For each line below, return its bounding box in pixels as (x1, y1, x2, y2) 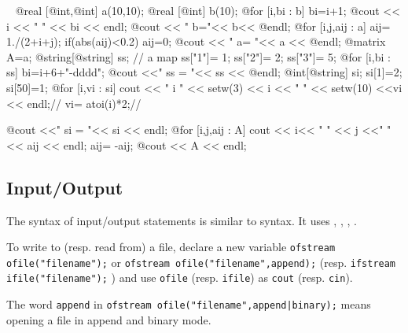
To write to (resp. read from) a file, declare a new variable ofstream (6, 239, 336, 255)
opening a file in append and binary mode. (6, 311, 211, 327)
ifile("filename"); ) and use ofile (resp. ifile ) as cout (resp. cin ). (6, 269, 353, 286)
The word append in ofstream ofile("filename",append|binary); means (6, 296, 371, 313)
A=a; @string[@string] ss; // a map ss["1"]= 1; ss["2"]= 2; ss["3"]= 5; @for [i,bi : (6, 48, 391, 65)
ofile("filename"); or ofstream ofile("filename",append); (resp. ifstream (6, 253, 396, 270)
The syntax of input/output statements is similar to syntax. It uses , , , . (6, 212, 357, 228)
